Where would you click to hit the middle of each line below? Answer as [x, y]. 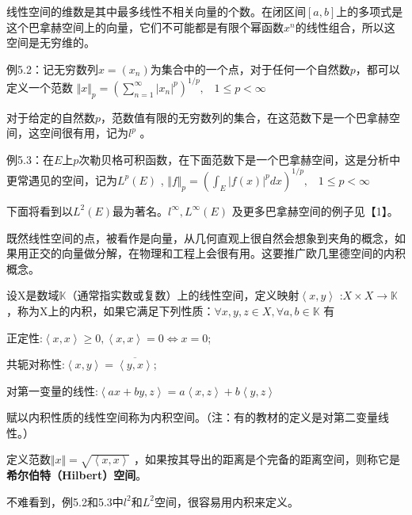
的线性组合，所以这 [345, 27]
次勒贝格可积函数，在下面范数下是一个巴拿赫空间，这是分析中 [240, 159]
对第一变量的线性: [52, 390]
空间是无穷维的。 [51, 42]
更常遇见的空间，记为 [62, 179]
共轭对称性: [36, 364]
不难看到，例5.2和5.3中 [65, 501]
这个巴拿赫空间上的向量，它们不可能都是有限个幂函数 [145, 27]
